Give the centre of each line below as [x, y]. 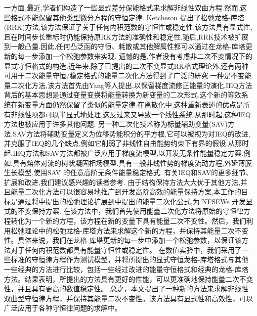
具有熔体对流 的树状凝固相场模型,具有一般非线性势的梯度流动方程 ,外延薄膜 [132, 162]
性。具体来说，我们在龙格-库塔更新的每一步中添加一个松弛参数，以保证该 [123, 240]
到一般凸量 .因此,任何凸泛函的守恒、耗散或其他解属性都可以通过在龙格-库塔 [125, 46]
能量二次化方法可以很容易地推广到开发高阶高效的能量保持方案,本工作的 [126, 192]
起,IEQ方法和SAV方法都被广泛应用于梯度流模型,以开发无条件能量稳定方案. [124, 153]
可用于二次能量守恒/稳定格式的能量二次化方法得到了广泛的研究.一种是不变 [124, 75]
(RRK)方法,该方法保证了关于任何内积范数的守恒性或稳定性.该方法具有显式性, [128, 27]
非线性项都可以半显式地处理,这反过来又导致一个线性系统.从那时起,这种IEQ [131, 114]
